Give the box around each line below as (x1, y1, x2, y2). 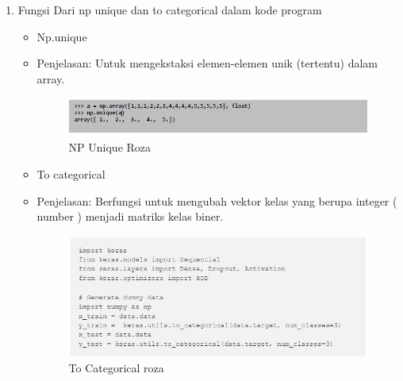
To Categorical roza (68, 359, 164, 375)
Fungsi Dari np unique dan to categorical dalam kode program (17, 2, 322, 17)
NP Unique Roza (68, 139, 152, 156)
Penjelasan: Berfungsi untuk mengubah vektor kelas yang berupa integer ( (36, 192, 397, 209)
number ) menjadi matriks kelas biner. (36, 208, 224, 225)
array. (36, 70, 65, 87)
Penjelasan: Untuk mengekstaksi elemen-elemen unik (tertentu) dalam (36, 55, 378, 71)
